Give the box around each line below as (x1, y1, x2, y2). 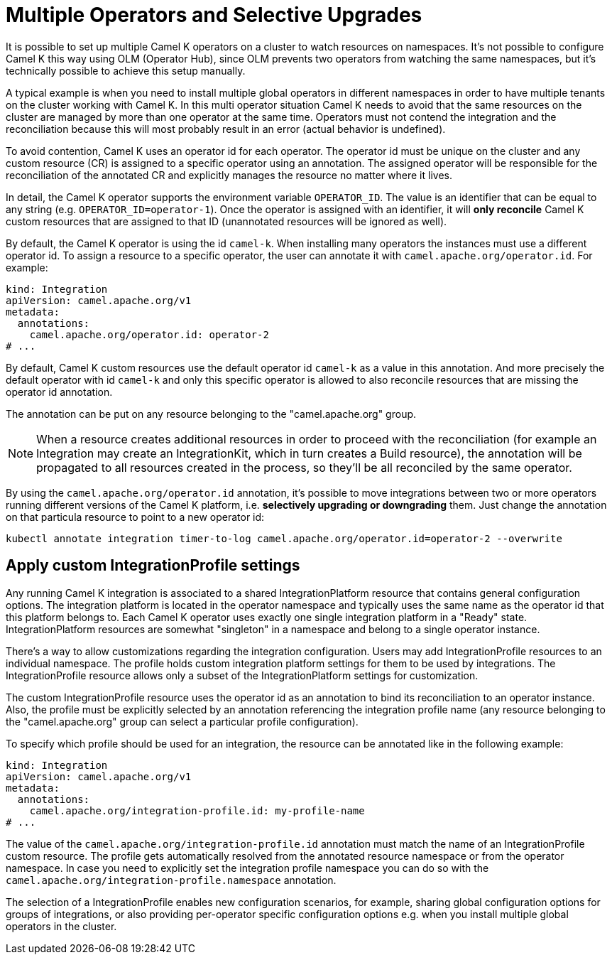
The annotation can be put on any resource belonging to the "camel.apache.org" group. (6, 407, 417, 420)
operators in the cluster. (6, 919, 117, 932)
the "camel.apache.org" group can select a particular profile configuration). (6, 715, 359, 728)
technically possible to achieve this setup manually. (6, 64, 246, 77)
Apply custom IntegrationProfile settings (6, 556, 300, 575)
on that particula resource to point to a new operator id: (6, 510, 265, 523)
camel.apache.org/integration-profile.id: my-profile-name (29, 804, 365, 816)
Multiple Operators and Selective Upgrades (6, 3, 422, 27)
